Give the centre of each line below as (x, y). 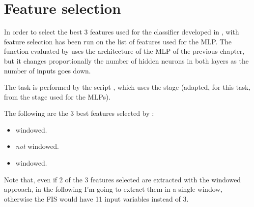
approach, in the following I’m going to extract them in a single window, (113, 189)
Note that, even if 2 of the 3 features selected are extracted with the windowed (123, 179)
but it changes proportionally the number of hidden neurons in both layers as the (126, 60)
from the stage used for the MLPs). (57, 96)
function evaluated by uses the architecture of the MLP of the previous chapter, (124, 51)
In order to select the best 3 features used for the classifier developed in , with (122, 32)
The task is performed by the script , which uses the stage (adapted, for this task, (127, 87)
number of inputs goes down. (47, 70)
